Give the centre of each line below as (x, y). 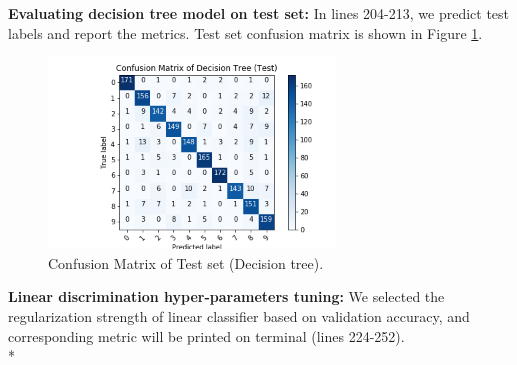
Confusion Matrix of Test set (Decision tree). (186, 262)
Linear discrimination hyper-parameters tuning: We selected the (226, 296)
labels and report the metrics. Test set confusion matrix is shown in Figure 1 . (245, 32)
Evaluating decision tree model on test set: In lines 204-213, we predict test (259, 13)
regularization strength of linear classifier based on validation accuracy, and (239, 315)
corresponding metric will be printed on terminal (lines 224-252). (206, 335)
